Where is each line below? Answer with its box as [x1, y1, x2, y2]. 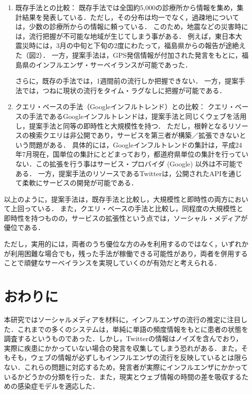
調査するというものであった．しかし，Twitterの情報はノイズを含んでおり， [4, 333, 243, 344]
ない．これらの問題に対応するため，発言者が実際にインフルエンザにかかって [4, 361, 248, 372]
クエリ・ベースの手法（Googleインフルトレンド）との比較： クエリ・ [15, 101, 235, 112]
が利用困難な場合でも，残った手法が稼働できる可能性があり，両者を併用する [4, 248, 248, 258]
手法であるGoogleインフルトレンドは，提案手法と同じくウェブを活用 [29, 111, 247, 121]
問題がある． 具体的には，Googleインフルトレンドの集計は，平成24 [29, 139, 242, 149]
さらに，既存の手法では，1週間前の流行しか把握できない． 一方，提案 [15, 76, 238, 86]
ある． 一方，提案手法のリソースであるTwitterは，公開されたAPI [15, 168, 222, 178]
